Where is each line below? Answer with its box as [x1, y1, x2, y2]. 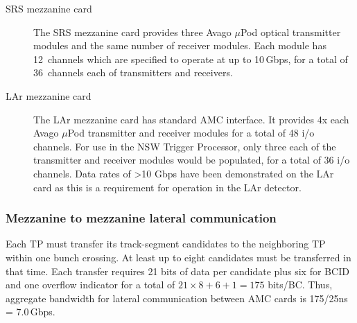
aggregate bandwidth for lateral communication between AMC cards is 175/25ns [6, 290, 348, 305]
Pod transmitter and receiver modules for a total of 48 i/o [67, 125, 315, 140]
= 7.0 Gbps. [6, 304, 55, 319]
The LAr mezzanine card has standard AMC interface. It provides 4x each [33, 112, 349, 126]
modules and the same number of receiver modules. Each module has [33, 38, 326, 53]
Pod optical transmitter [240, 24, 341, 39]
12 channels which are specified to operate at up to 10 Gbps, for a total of [33, 51, 348, 66]
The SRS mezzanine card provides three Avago [33, 24, 232, 39]
